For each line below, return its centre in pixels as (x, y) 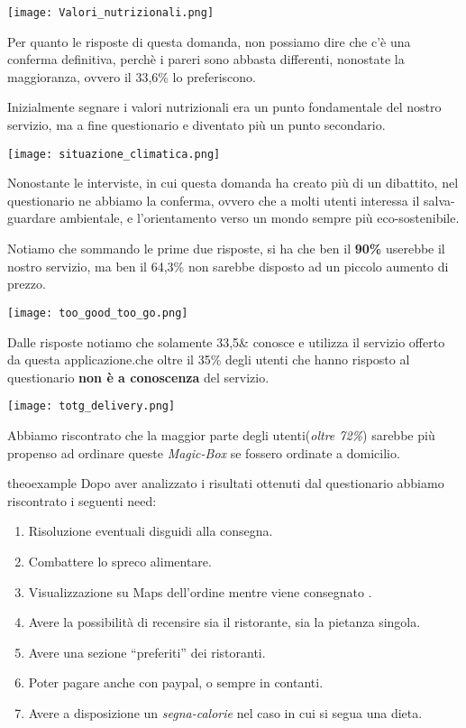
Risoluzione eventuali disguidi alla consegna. (151, 531)
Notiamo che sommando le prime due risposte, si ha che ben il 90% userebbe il (226, 249)
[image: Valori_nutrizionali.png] (111, 13)
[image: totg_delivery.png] (91, 406)
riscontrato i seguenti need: (82, 500)
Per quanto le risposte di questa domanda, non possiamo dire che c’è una (209, 41)
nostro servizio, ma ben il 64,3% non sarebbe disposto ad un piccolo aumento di (228, 266)
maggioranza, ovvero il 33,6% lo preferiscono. (132, 76)
